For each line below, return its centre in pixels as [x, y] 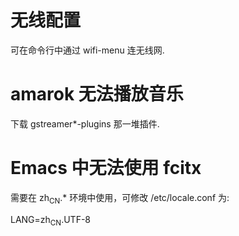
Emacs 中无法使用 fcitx [106, 168]
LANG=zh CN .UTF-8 [50, 220]
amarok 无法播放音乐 [97, 94]
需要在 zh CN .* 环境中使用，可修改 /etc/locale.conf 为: [120, 198]
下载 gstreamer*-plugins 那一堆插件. [85, 123]
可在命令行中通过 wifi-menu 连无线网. [87, 50]
